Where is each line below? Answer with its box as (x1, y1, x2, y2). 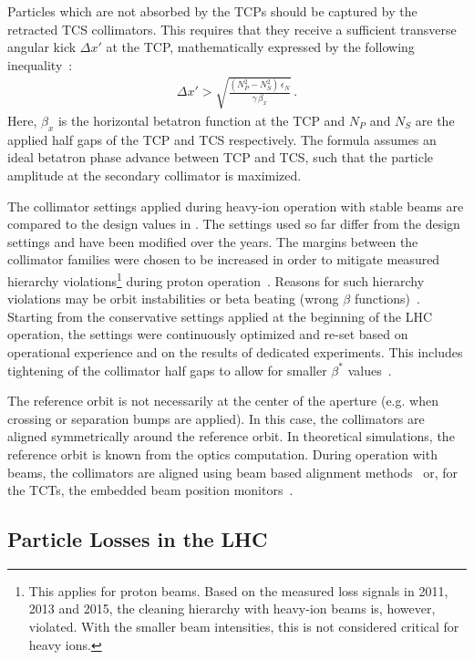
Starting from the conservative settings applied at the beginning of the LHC (7, 306, 433, 325)
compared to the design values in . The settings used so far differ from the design (7, 214, 460, 233)
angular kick (7, 37, 77, 57)
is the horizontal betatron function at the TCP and (57, 110, 345, 129)
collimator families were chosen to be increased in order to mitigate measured (7, 250, 440, 269)
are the (415, 110, 455, 129)
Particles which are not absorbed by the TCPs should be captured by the (7, 2, 417, 20)
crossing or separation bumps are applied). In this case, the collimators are (7, 408, 425, 428)
